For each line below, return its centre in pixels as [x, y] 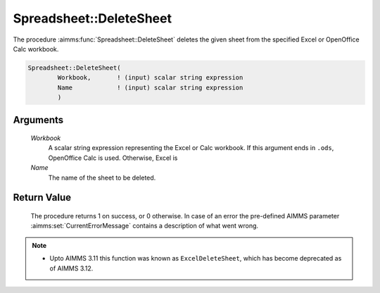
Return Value [42, 198]
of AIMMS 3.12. [71, 268]
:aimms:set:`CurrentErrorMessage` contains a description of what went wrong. [145, 226]
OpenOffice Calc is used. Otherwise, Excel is [113, 158]
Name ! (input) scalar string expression [150, 87]
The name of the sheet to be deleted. [102, 177]
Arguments [38, 120]
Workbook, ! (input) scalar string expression [150, 78]
